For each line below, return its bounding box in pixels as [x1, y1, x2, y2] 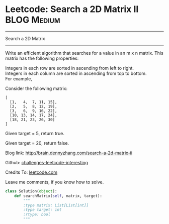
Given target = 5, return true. [5, 130, 64, 136]
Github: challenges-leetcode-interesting [5, 159, 88, 165]
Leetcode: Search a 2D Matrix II [5, 4, 139, 15]
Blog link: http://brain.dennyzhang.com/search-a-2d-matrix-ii [5, 150, 132, 156]
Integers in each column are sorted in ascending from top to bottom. [5, 70, 147, 76]
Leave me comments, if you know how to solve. [5, 179, 104, 185]
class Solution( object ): [5, 188, 57, 194]
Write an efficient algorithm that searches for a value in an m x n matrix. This [5, 50, 163, 56]
